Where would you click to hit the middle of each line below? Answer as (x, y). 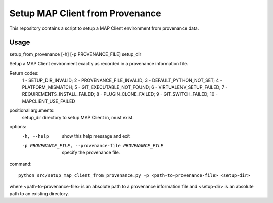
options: (18, 126)
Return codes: (24, 73)
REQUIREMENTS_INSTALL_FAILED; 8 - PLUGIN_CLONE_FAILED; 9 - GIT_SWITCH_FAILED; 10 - (120, 94)
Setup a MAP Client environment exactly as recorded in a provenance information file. (99, 63)
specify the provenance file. (91, 152)
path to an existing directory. (39, 193)
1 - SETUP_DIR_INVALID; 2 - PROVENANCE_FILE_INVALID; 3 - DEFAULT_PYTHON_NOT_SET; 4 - (122, 80)
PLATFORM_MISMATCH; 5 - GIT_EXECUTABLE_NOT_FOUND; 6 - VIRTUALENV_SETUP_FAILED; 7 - (125, 87)
